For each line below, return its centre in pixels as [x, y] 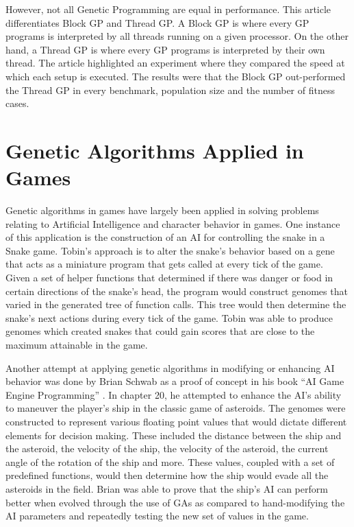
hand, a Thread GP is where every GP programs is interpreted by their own [165, 49]
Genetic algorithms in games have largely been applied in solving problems [162, 210]
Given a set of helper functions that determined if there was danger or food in [169, 278]
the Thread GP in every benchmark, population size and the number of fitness [170, 90]
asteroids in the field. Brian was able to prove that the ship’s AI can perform [167, 488]
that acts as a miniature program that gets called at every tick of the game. [164, 264]
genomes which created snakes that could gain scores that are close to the [160, 331]
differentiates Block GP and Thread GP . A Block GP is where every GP [157, 22]
